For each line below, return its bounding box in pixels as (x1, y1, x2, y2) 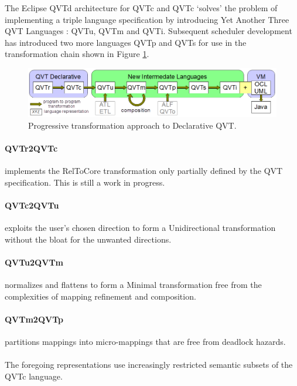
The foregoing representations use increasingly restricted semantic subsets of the (5, 358, 293, 371)
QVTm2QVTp (5, 313, 63, 325)
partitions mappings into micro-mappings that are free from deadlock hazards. (5, 335, 286, 348)
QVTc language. (5, 370, 63, 382)
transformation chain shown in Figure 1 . (5, 48, 149, 60)
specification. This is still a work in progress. (5, 176, 165, 188)
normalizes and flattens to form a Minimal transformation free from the (5, 278, 262, 291)
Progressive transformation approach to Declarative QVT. (28, 119, 237, 131)
